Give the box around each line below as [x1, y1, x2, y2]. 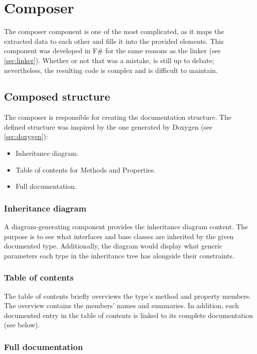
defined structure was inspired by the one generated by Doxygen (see [4, 121, 213, 132]
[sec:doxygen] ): [4, 131, 48, 142]
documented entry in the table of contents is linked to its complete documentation [4, 310, 253, 320]
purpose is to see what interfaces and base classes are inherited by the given [4, 231, 234, 241]
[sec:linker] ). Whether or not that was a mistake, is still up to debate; [4, 55, 214, 65]
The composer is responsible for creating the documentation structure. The [4, 112, 231, 122]
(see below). [4, 319, 40, 330]
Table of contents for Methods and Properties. [15, 164, 156, 175]
